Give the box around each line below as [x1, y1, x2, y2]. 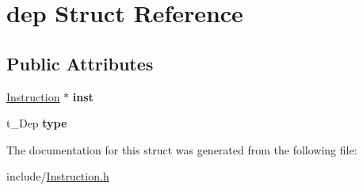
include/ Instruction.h [6, 168, 109, 184]
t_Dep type [6, 115, 67, 131]
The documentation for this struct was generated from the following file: [6, 141, 357, 158]
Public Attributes [6, 51, 154, 75]
